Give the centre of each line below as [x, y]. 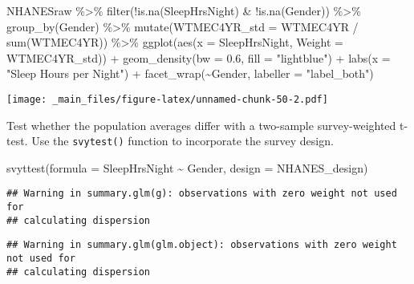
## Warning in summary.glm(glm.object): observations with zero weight [202, 245]
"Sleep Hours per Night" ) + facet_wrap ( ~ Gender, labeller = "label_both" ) [190, 73]
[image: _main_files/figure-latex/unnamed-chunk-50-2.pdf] [167, 99]
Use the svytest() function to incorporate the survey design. [183, 141]
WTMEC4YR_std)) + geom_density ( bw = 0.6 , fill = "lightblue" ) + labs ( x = [199, 57]
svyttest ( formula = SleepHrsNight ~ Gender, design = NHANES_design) [187, 167]
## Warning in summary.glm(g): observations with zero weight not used [202, 194]
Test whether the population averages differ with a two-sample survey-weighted [201, 125]
